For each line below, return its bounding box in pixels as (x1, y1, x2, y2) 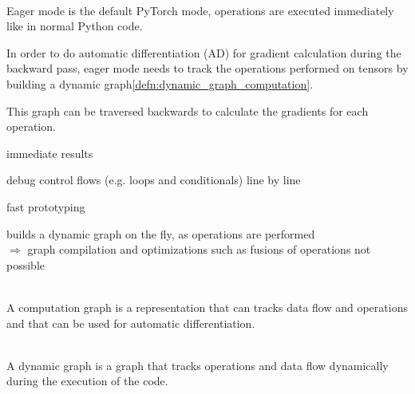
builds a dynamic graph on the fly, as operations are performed (6, 225, 315, 242)
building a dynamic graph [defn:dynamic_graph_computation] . (6, 75, 314, 92)
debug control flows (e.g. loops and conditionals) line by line (6, 171, 301, 188)
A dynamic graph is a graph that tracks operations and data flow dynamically (6, 357, 389, 373)
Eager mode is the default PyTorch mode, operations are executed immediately (6, 2, 394, 18)
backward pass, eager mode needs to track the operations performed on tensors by (6, 60, 409, 77)
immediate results (6, 144, 93, 161)
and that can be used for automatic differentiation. (6, 314, 255, 331)
